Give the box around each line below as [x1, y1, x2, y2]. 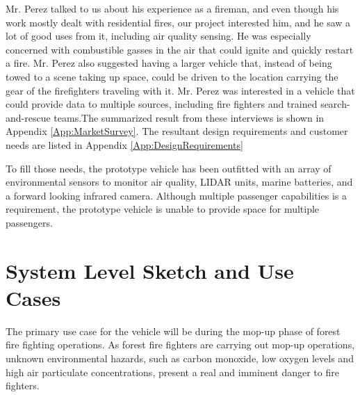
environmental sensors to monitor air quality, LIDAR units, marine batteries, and [6, 175, 353, 189]
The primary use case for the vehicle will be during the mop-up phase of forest [6, 323, 341, 338]
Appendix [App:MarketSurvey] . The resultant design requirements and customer [6, 124, 348, 138]
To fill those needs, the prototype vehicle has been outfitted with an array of [6, 161, 332, 175]
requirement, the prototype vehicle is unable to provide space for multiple [6, 202, 320, 216]
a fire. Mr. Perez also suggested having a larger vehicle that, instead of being [6, 56, 332, 70]
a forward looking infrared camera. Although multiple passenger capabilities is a [6, 188, 347, 202]
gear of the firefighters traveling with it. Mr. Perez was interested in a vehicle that [6, 83, 355, 97]
